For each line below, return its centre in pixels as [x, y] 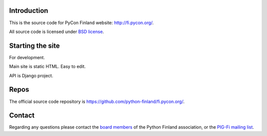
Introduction [29, 11]
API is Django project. [31, 75]
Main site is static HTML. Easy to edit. [47, 67]
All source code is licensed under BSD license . [57, 32]
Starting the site [35, 46]
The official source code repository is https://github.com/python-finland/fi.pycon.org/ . [97, 102]
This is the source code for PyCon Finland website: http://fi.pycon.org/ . [82, 23]
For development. [27, 57]
